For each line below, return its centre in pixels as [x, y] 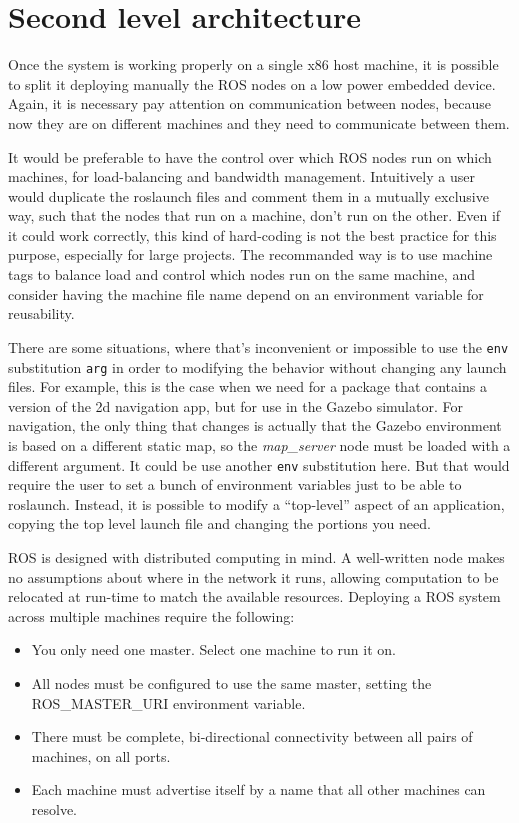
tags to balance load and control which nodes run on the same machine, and [241, 274]
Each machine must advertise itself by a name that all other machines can [258, 789]
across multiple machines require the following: [151, 615]
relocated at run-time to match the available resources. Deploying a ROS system [254, 596]
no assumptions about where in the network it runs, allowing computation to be [253, 576]
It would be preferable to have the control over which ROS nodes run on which [250, 156]
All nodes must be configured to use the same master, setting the [231, 682]
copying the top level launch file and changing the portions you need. [219, 523]
